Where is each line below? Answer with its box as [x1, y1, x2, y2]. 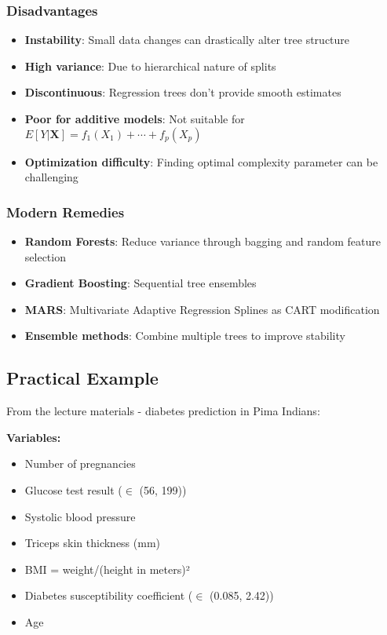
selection [24, 248, 66, 265]
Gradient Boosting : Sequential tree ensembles [24, 275, 257, 291]
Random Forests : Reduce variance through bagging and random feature [24, 233, 381, 249]
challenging [24, 169, 78, 185]
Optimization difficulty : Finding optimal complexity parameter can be [24, 153, 378, 170]
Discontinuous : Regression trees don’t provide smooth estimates [24, 84, 341, 100]
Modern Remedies [6, 202, 125, 221]
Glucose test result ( [24, 481, 122, 498]
